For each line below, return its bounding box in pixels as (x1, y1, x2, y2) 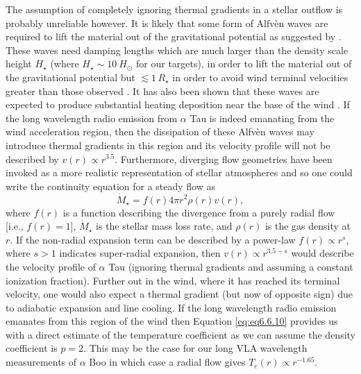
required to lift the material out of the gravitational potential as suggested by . (6, 29, 342, 44)
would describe (291, 246, 354, 260)
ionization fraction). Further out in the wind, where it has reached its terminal (6, 273, 340, 287)
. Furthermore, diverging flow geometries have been (115, 151, 333, 166)
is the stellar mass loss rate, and (96, 219, 233, 233)
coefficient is (6, 341, 58, 355)
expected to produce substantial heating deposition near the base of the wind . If (6, 97, 350, 112)
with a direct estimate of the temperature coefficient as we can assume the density (6, 327, 356, 341)
